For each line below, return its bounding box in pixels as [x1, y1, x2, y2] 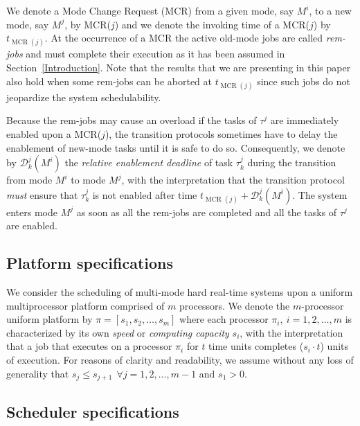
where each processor [179, 312, 269, 326]
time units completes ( [208, 339, 304, 353]
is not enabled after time [92, 187, 197, 202]
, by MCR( [64, 17, 111, 31]
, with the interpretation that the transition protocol [121, 172, 345, 187]
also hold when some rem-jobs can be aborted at [6, 73, 213, 88]
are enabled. [6, 218, 57, 233]
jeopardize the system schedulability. [6, 89, 161, 104]
